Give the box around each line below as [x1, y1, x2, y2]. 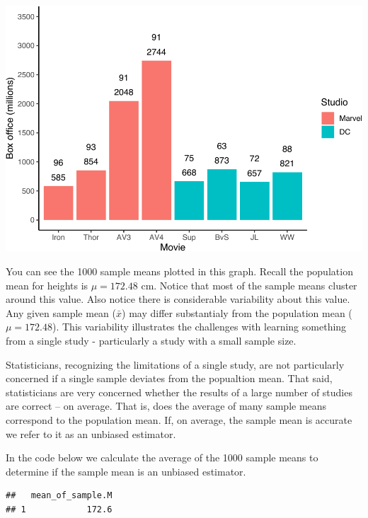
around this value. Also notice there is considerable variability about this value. [6, 292, 350, 306]
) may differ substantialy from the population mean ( [122, 305, 352, 320]
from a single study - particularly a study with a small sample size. [6, 333, 297, 347]
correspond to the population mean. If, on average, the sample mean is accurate [6, 412, 352, 427]
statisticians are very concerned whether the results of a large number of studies [6, 384, 352, 399]
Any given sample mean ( [6, 305, 117, 320]
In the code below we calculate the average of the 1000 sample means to [6, 450, 318, 465]
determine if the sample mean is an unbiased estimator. [6, 464, 246, 478]
